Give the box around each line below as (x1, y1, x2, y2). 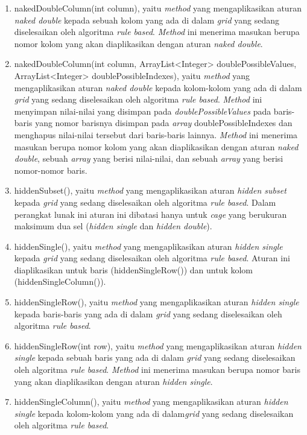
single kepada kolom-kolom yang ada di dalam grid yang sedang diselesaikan (14, 407, 294, 419)
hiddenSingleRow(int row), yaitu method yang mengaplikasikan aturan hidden (14, 339, 302, 352)
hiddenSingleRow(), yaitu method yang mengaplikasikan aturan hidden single (14, 296, 299, 308)
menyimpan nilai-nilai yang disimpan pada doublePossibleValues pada (14, 104, 271, 117)
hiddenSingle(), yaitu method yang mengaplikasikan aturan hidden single (14, 240, 283, 252)
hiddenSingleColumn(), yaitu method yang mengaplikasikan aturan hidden (14, 395, 288, 408)
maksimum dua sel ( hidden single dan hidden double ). (14, 220, 212, 232)
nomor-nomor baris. (14, 164, 87, 176)
